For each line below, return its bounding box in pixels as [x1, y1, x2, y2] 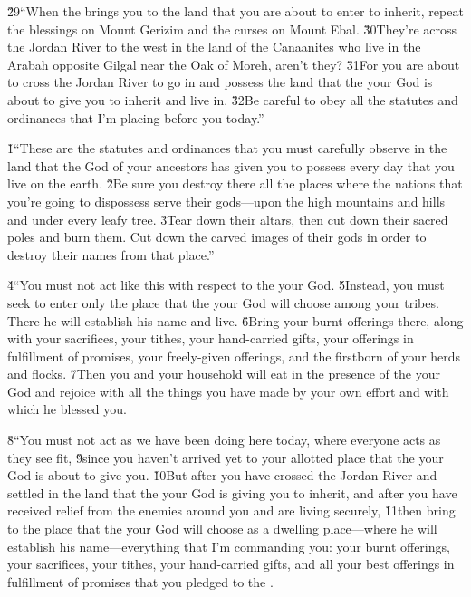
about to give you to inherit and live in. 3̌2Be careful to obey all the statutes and [7, 90, 458, 109]
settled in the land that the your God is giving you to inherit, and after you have [7, 483, 457, 502]
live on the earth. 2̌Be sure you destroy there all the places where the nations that [7, 174, 463, 193]
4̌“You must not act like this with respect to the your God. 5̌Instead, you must [7, 275, 445, 294]
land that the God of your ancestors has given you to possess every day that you [7, 156, 455, 175]
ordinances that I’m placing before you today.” [7, 108, 264, 127]
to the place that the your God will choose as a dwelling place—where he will [7, 519, 437, 538]
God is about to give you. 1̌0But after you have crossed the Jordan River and [7, 466, 437, 485]
